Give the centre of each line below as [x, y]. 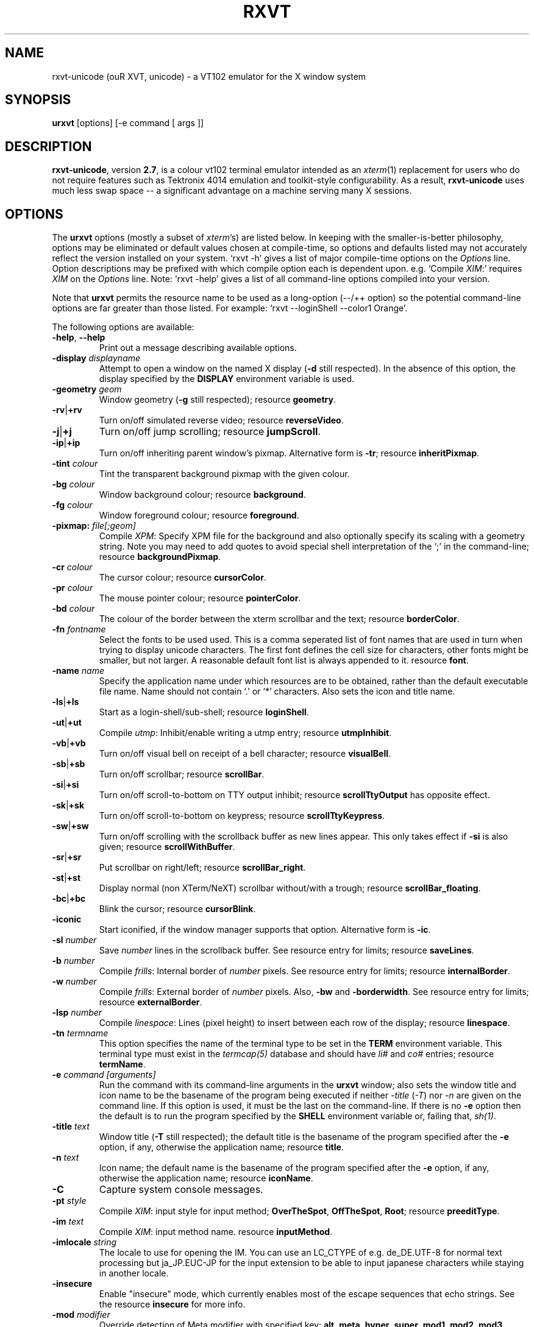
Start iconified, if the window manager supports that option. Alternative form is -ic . [265, 930]
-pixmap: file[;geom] [94, 526]
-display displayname [96, 358]
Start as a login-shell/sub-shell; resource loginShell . [204, 712]
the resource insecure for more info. [172, 1304]
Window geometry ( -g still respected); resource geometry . [217, 400]
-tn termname [80, 1033]
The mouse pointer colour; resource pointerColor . [200, 598]
